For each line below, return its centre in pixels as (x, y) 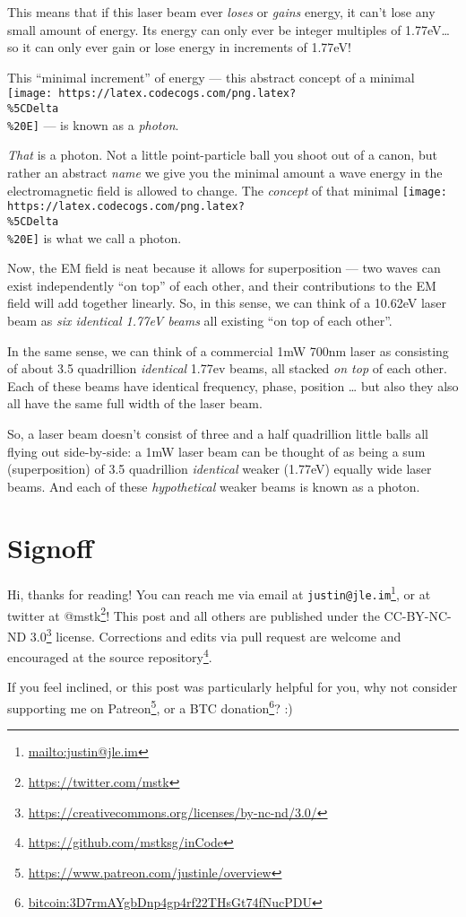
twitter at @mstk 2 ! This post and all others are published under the (194, 614)
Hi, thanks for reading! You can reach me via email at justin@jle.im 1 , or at (219, 593)
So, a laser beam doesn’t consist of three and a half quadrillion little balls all (218, 433)
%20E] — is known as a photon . (93, 124)
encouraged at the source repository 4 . (110, 655)
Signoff (50, 548)
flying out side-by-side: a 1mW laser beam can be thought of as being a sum (216, 451)
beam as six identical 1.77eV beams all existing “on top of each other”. (200, 320)
